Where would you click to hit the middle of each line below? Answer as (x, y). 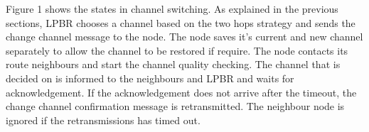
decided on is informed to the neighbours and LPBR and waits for (150, 78)
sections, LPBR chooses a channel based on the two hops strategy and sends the (181, 22)
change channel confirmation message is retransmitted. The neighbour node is (175, 106)
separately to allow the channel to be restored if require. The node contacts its (177, 50)
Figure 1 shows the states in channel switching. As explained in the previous (172, 9)
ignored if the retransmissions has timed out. (103, 120)
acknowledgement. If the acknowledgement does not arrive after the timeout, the (181, 92)
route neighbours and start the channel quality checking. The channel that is (173, 64)
